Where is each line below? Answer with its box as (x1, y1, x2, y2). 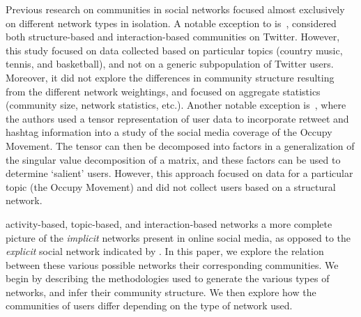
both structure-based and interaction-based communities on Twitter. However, (6, 29, 340, 44)
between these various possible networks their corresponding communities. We (6, 257, 339, 272)
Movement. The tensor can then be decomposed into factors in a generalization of (6, 138, 355, 153)
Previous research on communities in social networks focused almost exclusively (6, 2, 345, 16)
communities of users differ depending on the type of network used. (6, 298, 293, 313)
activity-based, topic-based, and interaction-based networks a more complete (6, 216, 332, 231)
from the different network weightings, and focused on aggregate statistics (6, 84, 321, 98)
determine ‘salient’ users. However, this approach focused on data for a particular (6, 166, 353, 180)
